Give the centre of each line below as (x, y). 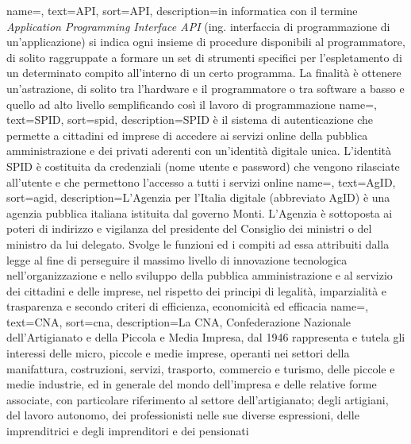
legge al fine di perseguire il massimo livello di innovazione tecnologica (177, 259)
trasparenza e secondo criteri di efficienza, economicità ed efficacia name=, (188, 306)
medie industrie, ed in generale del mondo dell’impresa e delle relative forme (192, 384)
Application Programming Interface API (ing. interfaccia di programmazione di (198, 26)
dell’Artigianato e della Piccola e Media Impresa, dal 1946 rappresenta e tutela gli (206, 337)
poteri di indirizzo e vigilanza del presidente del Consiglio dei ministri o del (189, 228)
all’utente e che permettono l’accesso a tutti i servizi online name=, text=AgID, (201, 181)
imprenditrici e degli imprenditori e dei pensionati (128, 431)
